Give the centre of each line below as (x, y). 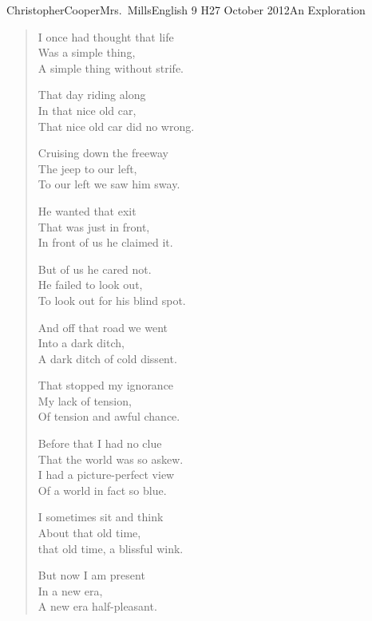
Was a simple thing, (87, 52)
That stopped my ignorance (106, 385)
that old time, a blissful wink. (111, 548)
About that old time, (89, 533)
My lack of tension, (85, 400)
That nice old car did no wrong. (116, 126)
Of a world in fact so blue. (102, 490)
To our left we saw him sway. (109, 184)
